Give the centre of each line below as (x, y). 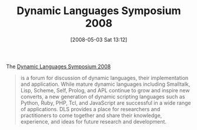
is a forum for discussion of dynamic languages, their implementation (104, 78)
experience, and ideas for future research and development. (93, 121)
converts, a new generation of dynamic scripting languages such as (103, 96)
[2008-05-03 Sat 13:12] (99, 39)
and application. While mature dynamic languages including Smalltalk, (105, 84)
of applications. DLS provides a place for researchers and (90, 109)
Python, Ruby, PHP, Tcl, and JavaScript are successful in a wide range (106, 103)
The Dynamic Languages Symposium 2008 (59, 66)
